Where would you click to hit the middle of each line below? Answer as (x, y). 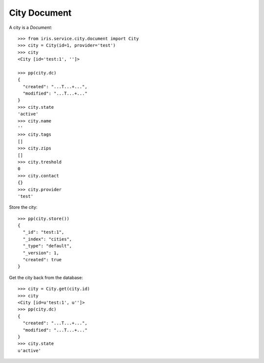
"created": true (42, 260)
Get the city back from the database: (46, 277)
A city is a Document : (31, 27)
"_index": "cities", (47, 239)
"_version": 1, (41, 253)
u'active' (29, 351)
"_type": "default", (47, 246)
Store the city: (23, 207)
